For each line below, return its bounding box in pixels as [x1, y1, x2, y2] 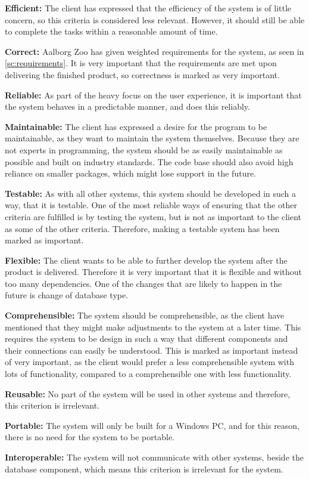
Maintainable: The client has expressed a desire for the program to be [5, 120, 267, 132]
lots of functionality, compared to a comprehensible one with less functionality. [5, 367, 292, 380]
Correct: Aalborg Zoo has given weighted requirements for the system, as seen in [5, 45, 304, 57]
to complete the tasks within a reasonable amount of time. [5, 25, 218, 38]
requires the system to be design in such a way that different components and [5, 332, 288, 345]
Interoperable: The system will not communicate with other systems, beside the [5, 451, 304, 463]
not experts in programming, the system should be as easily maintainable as [5, 143, 283, 156]
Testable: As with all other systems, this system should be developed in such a [5, 187, 296, 199]
